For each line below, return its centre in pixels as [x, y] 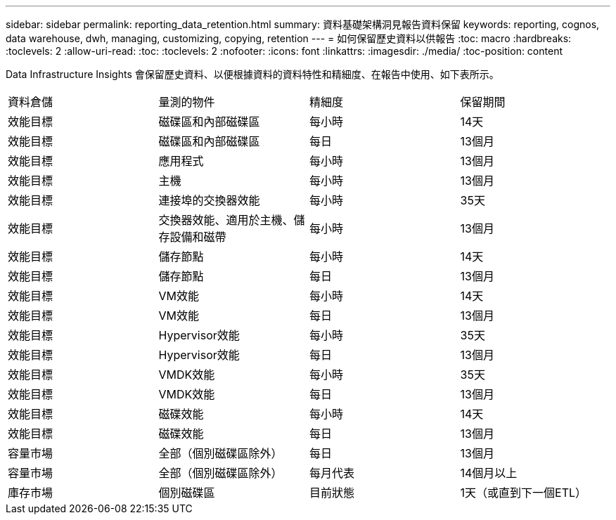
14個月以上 [489, 473]
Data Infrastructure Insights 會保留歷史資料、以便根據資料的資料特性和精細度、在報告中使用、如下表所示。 [252, 74]
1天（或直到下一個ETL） [524, 493]
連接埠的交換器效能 [209, 200]
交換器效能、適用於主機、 [226, 220]
